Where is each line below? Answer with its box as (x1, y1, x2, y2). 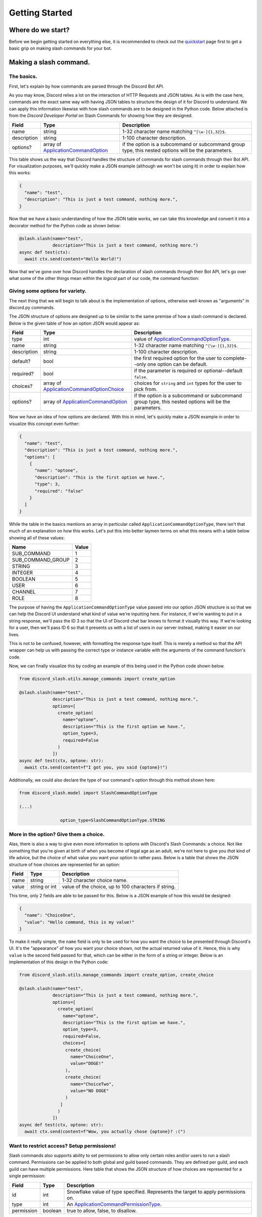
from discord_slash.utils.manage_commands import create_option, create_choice (19, 972, 214, 978)
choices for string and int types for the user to (134, 380, 242, 387)
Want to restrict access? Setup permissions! (9, 1142, 116, 1149)
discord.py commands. (9, 304, 55, 310)
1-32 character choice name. (62, 877, 128, 884)
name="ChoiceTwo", (70, 1081, 114, 1087)
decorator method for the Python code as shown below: (9, 222, 121, 228)
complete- (223, 355, 247, 362)
